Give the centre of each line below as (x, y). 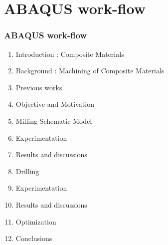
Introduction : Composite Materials (70, 54)
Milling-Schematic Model (54, 121)
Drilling (27, 171)
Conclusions (34, 238)
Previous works (39, 87)
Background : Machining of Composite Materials (90, 71)
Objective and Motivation (55, 104)
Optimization (36, 221)
